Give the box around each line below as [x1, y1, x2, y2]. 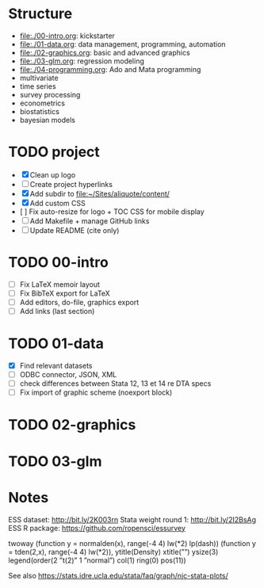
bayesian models [19, 115, 75, 124]
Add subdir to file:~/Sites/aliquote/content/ [29, 189, 170, 198]
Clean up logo [29, 170, 76, 179]
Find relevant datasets [19, 361, 93, 370]
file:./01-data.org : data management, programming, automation [19, 39, 226, 48]
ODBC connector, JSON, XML [19, 370, 117, 380]
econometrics [19, 98, 66, 108]
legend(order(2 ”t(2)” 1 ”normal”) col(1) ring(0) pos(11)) [8, 556, 186, 565]
